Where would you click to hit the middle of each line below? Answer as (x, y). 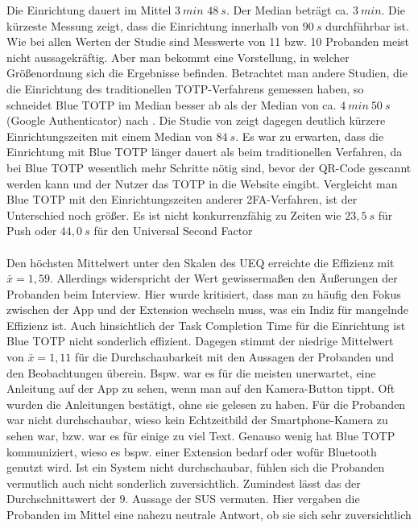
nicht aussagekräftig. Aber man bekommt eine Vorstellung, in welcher (178, 57)
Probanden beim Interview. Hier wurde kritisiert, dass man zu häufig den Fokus (204, 293)
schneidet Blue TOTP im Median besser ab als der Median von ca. (172, 104)
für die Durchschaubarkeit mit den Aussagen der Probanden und (234, 357)
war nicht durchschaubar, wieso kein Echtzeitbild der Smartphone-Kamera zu (197, 420)
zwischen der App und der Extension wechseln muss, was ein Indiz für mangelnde (207, 309)
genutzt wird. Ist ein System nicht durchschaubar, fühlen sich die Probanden (196, 467)
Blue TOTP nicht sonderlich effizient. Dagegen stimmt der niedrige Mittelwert (200, 341)
